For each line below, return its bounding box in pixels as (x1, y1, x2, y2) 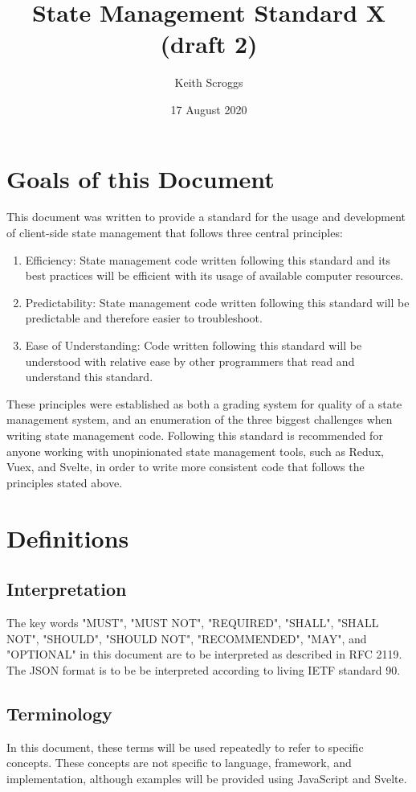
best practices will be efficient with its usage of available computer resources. (25, 267, 404, 284)
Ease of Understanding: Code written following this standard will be (25, 337, 362, 353)
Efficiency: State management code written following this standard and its (25, 251, 391, 268)
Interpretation (6, 577, 127, 601)
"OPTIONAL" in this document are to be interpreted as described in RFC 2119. (6, 646, 402, 663)
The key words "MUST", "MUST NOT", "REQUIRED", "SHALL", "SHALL (6, 613, 379, 630)
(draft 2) (160, 27, 258, 60)
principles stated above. (6, 474, 123, 490)
